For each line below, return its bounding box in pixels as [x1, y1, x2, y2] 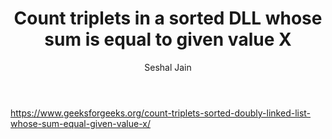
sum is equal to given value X [44, 28, 292, 51]
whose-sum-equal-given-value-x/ [10, 117, 151, 129]
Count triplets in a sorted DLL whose [13, 7, 323, 30]
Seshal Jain [144, 61, 192, 73]
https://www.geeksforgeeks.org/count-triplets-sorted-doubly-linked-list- [10, 107, 312, 119]
